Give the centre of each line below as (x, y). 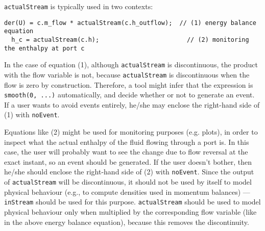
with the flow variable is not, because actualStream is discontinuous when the (127, 74)
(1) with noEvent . (32, 114)
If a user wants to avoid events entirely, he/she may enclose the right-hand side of (132, 104)
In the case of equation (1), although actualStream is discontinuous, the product (131, 65)
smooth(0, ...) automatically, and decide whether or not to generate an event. (129, 95)
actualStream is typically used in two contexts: (79, 6)
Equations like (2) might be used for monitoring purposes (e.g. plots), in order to (131, 132)
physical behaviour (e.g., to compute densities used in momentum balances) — (127, 191)
